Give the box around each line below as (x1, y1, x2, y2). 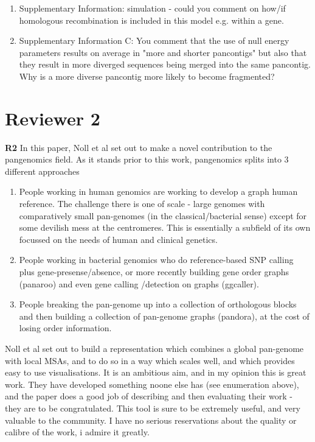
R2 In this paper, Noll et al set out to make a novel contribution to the (5, 141, 272, 153)
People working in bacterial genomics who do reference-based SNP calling (19, 253, 294, 266)
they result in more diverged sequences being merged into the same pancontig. (19, 58, 311, 71)
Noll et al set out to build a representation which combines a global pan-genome (5, 342, 304, 354)
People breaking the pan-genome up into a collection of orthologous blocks (19, 298, 297, 310)
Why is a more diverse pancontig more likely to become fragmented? (19, 69, 275, 82)
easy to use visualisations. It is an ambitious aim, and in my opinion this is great (5, 366, 306, 379)
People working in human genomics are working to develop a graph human (19, 185, 298, 198)
